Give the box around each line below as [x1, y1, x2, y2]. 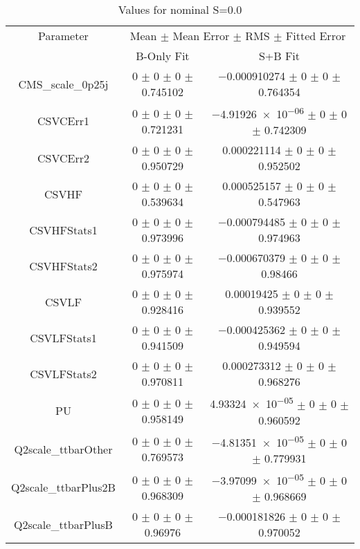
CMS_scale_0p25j [18, 75, 109, 92]
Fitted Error [285, 28, 346, 44]
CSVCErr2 [37, 149, 89, 166]
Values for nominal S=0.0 [118, 1, 242, 17]
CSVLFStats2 [30, 365, 97, 382]
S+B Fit [258, 48, 300, 64]
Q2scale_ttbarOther [14, 440, 113, 457]
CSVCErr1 [37, 113, 89, 129]
